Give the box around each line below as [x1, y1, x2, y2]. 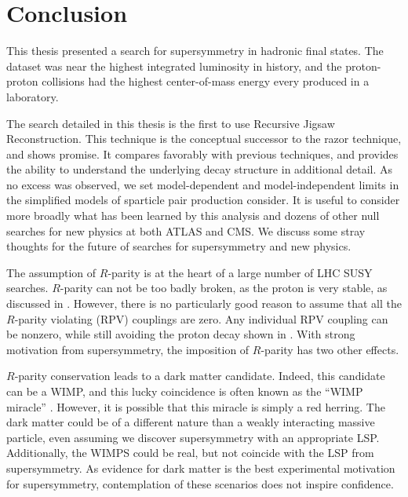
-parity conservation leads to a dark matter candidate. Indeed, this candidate [14, 367, 385, 384]
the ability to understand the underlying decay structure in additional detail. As [6, 161, 393, 177]
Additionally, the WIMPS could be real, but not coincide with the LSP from [6, 444, 374, 461]
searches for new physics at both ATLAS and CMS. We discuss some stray [6, 222, 366, 239]
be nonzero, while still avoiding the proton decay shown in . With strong [6, 326, 355, 342]
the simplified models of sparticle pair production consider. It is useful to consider [6, 192, 400, 208]
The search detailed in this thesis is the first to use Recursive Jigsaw [6, 115, 335, 131]
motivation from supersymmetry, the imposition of [6, 341, 250, 357]
